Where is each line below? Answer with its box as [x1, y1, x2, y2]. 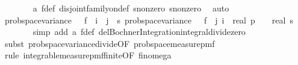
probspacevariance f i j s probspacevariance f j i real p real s [4, 13, 293, 26]
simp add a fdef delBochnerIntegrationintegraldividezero [33, 25, 246, 38]
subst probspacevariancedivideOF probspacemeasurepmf [4, 37, 215, 49]
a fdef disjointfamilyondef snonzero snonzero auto [33, 2, 229, 14]
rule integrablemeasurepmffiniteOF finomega [4, 49, 172, 61]
